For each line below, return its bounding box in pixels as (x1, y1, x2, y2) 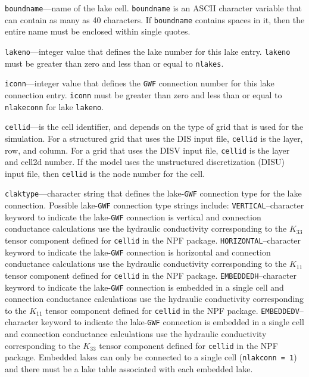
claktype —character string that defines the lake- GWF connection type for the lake (5, 187, 302, 200)
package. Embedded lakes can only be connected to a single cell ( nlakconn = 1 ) (5, 351, 297, 363)
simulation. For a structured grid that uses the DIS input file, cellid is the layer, (5, 132, 303, 144)
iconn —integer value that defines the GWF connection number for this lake (5, 77, 274, 89)
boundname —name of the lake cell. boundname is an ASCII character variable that (5, 2, 302, 14)
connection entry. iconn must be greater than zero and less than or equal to (5, 88, 282, 101)
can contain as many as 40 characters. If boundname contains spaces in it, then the (5, 13, 305, 26)
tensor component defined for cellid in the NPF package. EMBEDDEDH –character (5, 269, 296, 281)
